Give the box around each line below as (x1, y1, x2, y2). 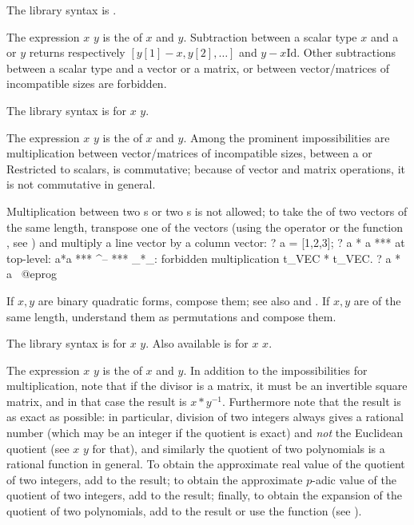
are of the (353, 292, 401, 308)
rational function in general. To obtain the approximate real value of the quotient (6, 455, 405, 472)
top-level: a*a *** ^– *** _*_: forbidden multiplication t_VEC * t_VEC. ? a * (6, 249, 401, 266)
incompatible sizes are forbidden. (6, 75, 167, 92)
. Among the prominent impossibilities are (183, 129, 390, 145)
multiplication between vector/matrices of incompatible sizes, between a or (6, 145, 372, 161)
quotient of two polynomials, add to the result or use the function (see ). (6, 503, 362, 519)
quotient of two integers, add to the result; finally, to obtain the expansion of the (6, 487, 403, 503)
